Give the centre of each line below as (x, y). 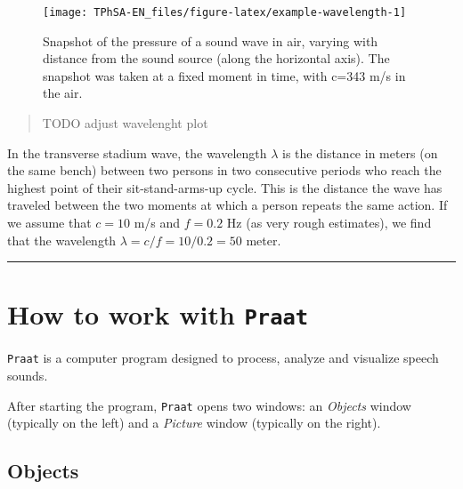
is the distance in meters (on (360, 152)
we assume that (49, 222)
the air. (63, 93)
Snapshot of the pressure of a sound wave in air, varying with (211, 40)
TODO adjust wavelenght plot (125, 123)
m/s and (157, 222)
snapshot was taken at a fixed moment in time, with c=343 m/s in (224, 75)
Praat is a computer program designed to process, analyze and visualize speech (223, 358)
